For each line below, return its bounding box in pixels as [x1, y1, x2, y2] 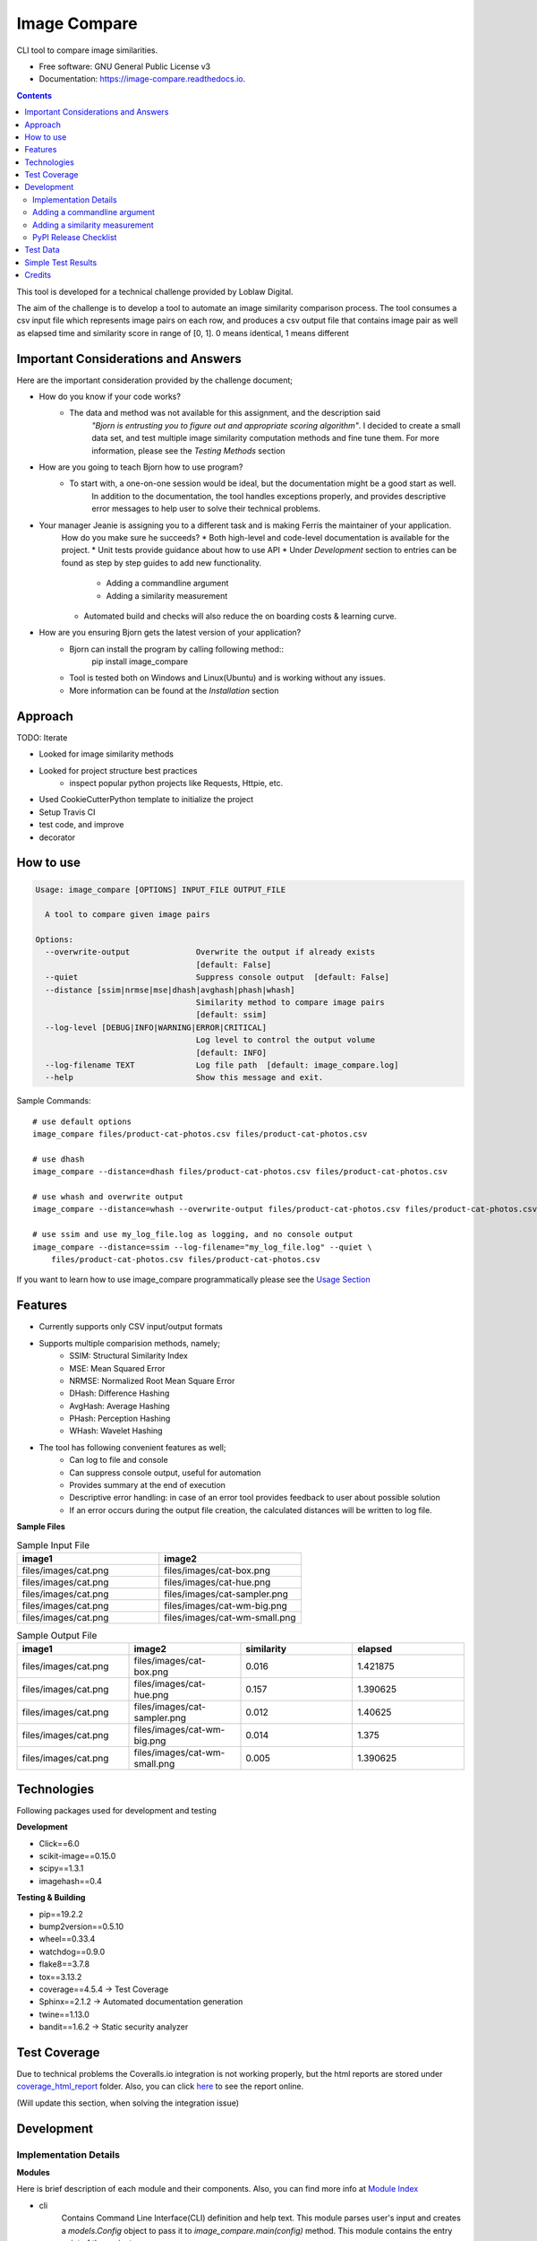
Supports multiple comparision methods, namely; [38, 1337, 221, 1348]
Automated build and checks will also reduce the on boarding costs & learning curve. [83, 610, 397, 621]
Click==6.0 [38, 1838, 80, 1848]
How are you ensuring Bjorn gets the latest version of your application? [38, 627, 302, 638]
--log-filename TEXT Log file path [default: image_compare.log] [45, 1060, 399, 1070]
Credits [24, 270, 52, 281]
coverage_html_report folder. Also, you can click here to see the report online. [16, 2081, 304, 2092]
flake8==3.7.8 [38, 1959, 89, 1969]
